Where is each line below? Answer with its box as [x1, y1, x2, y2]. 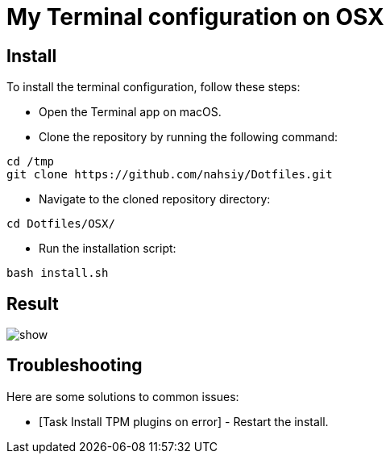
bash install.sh [6, 266, 109, 280]
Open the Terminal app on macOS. [39, 105, 222, 119]
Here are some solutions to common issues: [6, 389, 239, 404]
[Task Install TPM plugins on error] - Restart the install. [39, 414, 329, 429]
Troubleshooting [6, 355, 143, 376]
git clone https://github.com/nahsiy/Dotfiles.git [6, 168, 333, 182]
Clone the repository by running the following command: [39, 130, 338, 144]
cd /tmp [6, 155, 55, 169]
